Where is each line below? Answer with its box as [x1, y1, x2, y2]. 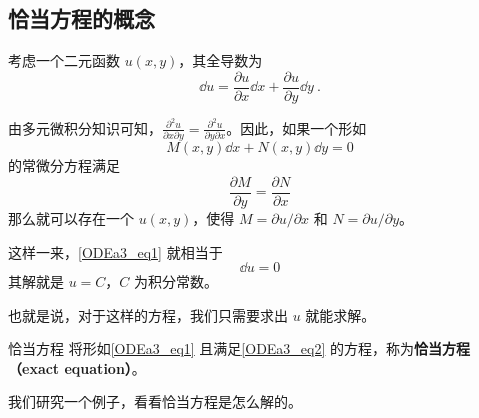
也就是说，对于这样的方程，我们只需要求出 [8, 304, 288, 325]
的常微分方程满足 [8, 155, 120, 176]
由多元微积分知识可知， [8, 117, 162, 138]
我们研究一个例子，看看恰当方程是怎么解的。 [8, 391, 302, 412]
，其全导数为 [178, 50, 263, 71]
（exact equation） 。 [8, 357, 146, 378]
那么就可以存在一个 [8, 207, 134, 228]
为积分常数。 [134, 271, 219, 292]
